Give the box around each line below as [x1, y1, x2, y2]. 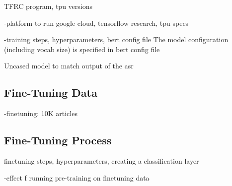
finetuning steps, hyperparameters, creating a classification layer [4, 155, 199, 166]
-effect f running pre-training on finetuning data [4, 172, 150, 183]
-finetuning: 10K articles [4, 108, 77, 119]
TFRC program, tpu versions [4, 1, 92, 11]
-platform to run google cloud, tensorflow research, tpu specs [4, 17, 189, 28]
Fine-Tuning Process [4, 132, 112, 148]
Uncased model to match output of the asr [4, 61, 134, 71]
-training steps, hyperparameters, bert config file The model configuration [4, 34, 229, 45]
